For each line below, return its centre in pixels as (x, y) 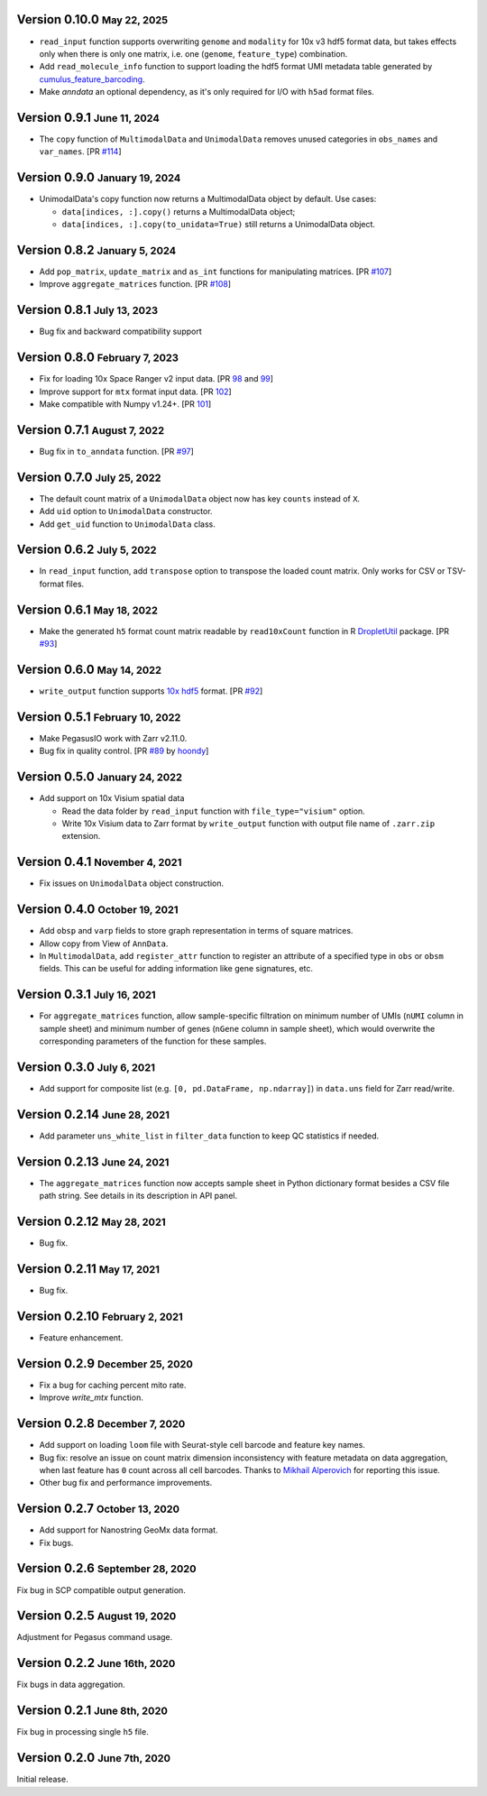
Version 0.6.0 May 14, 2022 (89, 669)
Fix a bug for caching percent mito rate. (113, 1385)
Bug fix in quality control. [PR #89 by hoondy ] (124, 751)
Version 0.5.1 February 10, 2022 (99, 717)
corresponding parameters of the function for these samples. (153, 1041)
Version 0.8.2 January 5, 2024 (96, 249)
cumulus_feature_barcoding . (92, 79)
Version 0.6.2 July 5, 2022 (87, 550)
